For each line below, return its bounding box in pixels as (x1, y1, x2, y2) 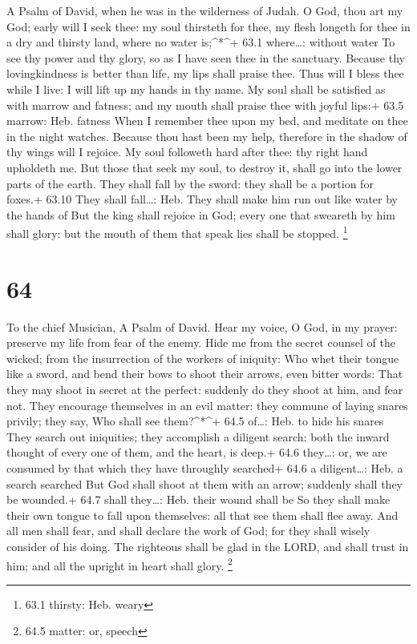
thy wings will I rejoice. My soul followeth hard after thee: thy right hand (6, 143, 368, 160)
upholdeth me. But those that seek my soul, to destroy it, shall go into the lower (6, 159, 403, 175)
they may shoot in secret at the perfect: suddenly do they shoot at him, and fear (6, 381, 403, 398)
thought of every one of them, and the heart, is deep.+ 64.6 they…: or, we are (6, 444, 387, 461)
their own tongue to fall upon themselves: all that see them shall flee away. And (6, 506, 399, 523)
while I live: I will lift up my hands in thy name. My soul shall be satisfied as (6, 80, 386, 97)
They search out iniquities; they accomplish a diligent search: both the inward (6, 428, 390, 445)
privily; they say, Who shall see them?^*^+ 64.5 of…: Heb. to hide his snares (6, 413, 384, 429)
